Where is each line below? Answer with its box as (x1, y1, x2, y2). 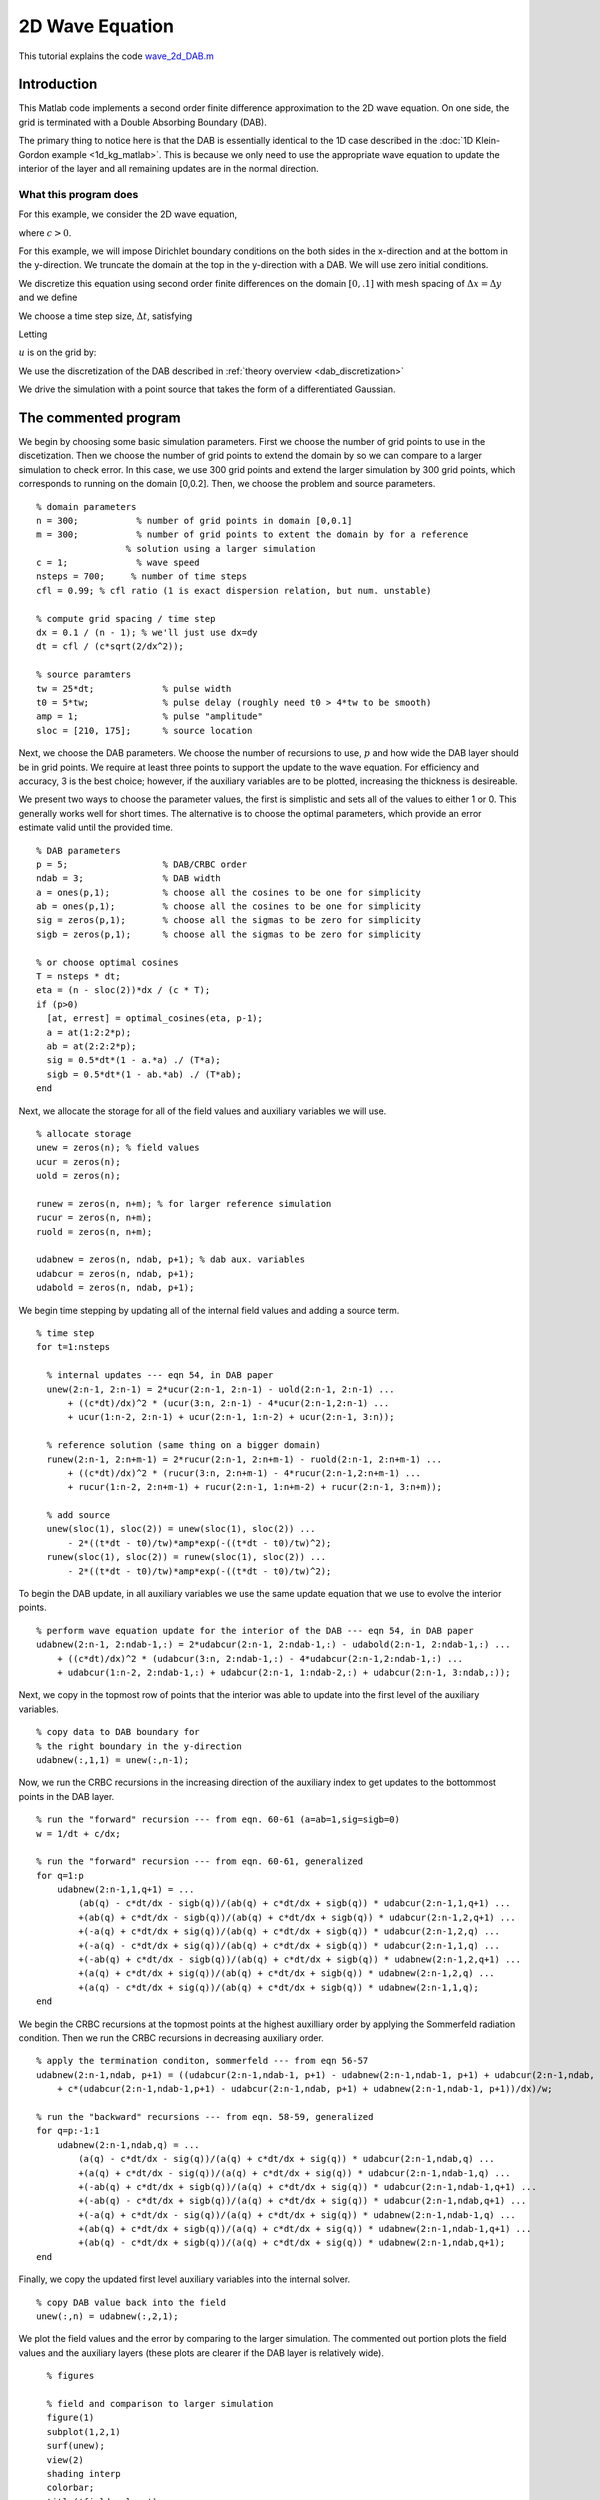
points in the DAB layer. (18, 1790, 115, 1802)
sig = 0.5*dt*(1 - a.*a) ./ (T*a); (46, 1055, 222, 1066)
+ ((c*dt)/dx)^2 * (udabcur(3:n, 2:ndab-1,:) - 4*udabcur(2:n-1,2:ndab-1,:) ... (56, 1653, 464, 1664)
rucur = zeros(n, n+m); (36, 1212, 153, 1224)
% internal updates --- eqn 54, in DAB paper (46, 1370, 274, 1381)
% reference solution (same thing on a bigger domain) (46, 1440, 322, 1451)
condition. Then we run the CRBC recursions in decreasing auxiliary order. (18, 2031, 324, 2044)
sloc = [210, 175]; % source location (36, 725, 253, 736)
